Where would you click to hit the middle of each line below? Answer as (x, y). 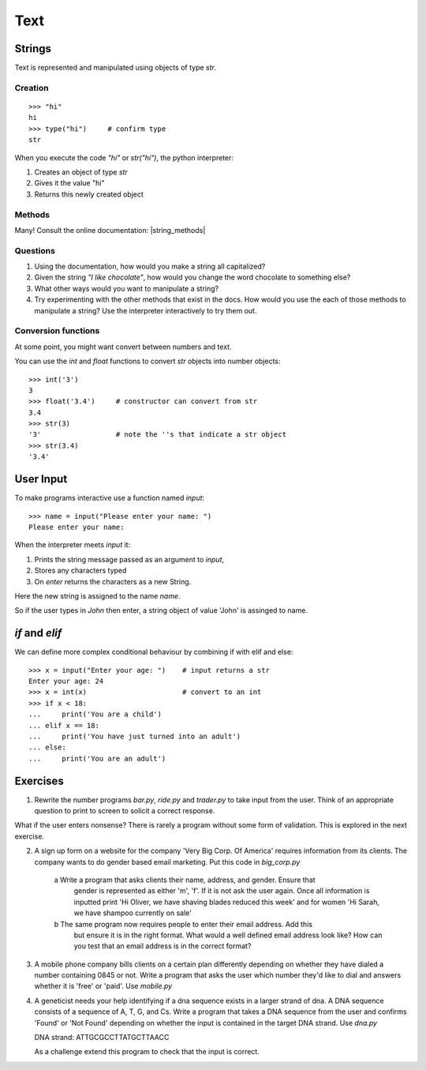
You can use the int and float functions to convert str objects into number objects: (148, 361)
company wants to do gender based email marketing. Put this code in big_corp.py (167, 862)
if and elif (38, 633)
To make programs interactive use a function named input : (110, 498)
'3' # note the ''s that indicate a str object (158, 435)
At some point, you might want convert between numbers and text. (123, 347)
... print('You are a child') (95, 714)
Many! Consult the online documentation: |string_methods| (110, 230)
